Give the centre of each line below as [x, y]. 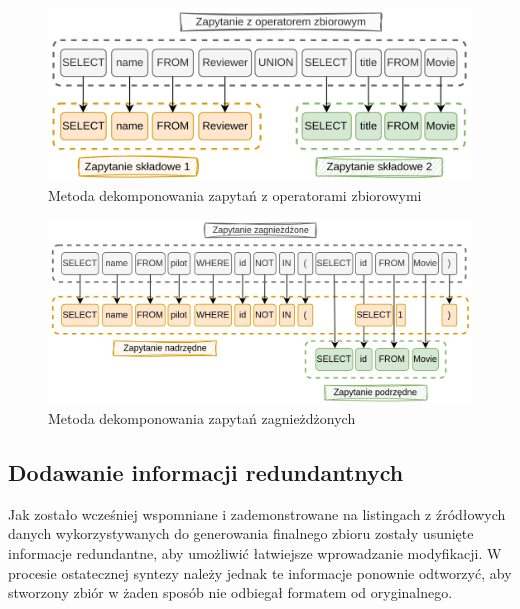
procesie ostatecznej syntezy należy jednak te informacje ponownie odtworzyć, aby [260, 572]
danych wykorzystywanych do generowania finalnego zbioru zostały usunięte [241, 533]
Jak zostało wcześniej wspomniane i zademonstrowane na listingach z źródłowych [257, 513]
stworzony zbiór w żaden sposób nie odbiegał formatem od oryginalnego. [230, 592]
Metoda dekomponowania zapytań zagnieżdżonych [202, 417]
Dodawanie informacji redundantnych [206, 471]
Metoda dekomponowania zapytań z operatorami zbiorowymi [235, 194]
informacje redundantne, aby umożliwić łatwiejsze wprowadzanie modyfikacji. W [255, 552]
